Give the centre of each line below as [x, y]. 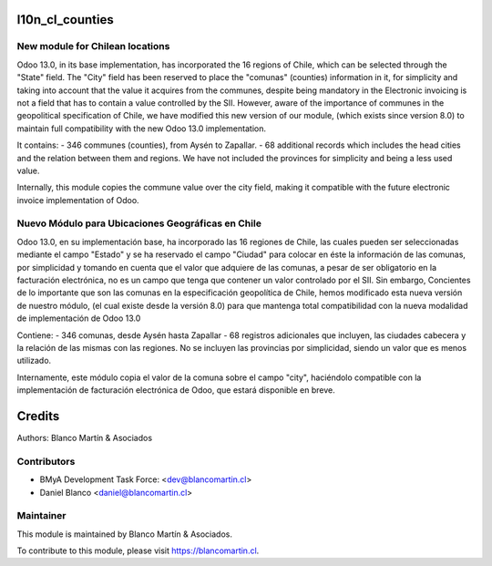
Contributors [46, 461]
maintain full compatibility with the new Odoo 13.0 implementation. [141, 129]
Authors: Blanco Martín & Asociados [85, 438]
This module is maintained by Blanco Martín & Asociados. [124, 534]
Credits [38, 416]
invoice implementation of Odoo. [78, 200]
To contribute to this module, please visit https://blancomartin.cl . [138, 551]
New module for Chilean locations [93, 46]
